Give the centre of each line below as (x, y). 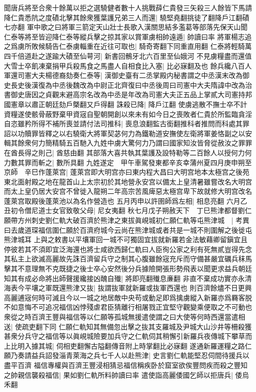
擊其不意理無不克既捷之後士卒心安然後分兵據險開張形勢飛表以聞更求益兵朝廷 (128, 268)
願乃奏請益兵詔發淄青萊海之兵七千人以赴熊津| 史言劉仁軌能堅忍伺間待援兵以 (127, 355)
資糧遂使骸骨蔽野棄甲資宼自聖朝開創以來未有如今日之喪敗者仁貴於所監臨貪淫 (128, 114)
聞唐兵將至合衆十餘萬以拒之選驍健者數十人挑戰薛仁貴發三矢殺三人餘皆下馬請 (128, 7)
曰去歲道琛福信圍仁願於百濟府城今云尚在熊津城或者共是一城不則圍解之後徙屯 (128, 230)
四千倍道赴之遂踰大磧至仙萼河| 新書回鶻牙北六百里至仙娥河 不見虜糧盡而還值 (128, 55)
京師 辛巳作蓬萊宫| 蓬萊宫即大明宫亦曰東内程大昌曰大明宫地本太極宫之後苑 (127, 172)
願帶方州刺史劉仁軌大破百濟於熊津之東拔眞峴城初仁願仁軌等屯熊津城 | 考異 (127, 220)
